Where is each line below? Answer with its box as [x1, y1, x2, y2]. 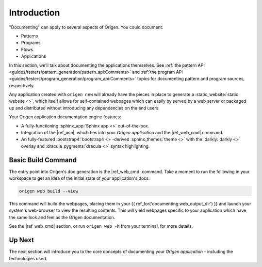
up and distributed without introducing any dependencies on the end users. [9, 105, 160, 111]
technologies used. [9, 255, 48, 261]
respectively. [9, 82, 35, 88]
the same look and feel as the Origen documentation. [9, 214, 115, 220]
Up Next [9, 236, 34, 244]
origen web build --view [19, 188, 79, 194]
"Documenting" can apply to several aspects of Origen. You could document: [9, 24, 164, 30]
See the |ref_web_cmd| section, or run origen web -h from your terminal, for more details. [9, 223, 193, 229]
